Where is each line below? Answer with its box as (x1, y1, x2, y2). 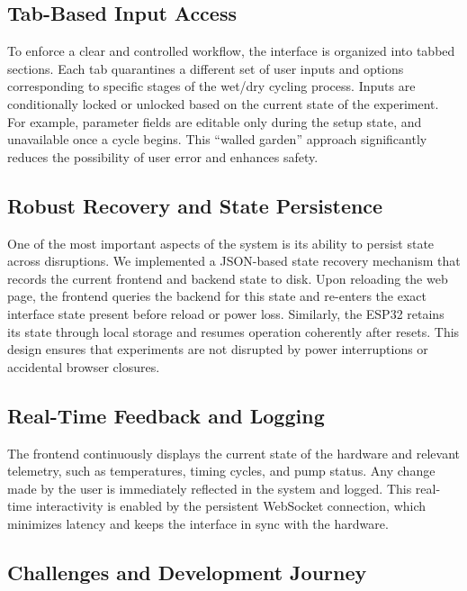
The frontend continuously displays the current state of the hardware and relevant (7, 443, 461, 462)
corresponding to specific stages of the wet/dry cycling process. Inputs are (7, 77, 416, 95)
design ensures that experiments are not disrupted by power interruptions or (7, 340, 428, 359)
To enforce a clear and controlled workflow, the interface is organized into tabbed (7, 41, 455, 60)
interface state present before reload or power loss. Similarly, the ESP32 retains (7, 304, 445, 323)
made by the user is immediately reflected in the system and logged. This (7, 478, 412, 497)
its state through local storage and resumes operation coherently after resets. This (7, 322, 460, 341)
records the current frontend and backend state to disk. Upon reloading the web (7, 268, 448, 287)
